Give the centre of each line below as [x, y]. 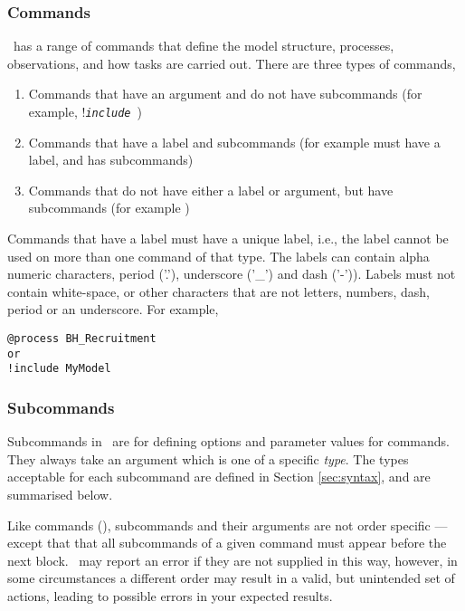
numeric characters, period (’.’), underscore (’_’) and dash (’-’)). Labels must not [232, 274]
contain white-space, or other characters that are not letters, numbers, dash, [218, 291]
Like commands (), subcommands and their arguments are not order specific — [228, 525]
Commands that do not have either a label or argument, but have [211, 190]
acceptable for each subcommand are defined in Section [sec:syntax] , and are [219, 477]
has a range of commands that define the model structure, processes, [204, 46]
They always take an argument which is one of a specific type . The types [208, 458]
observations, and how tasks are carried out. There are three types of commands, [232, 63]
